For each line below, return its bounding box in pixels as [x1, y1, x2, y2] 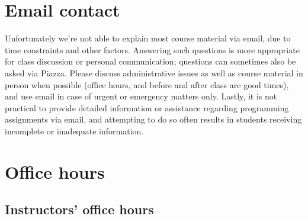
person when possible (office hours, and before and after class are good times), [5, 78, 289, 91]
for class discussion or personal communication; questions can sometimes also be [5, 55, 296, 67]
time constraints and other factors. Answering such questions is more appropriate [5, 43, 300, 56]
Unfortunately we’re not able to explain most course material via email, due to [5, 32, 291, 44]
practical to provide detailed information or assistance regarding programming [5, 101, 289, 114]
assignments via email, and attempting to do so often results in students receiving [5, 113, 302, 125]
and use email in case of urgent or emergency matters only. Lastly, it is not [5, 90, 277, 102]
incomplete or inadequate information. [5, 124, 144, 137]
